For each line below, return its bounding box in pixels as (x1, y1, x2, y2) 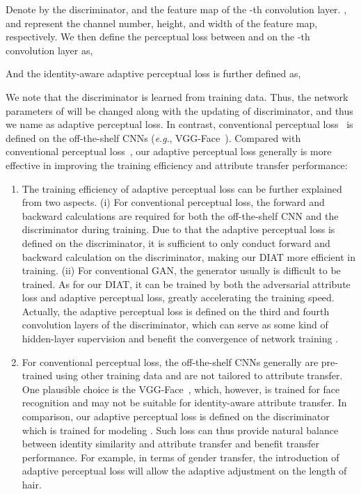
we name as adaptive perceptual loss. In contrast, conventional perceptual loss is (6, 117, 353, 132)
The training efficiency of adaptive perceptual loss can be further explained (22, 181, 342, 196)
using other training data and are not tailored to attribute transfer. (56, 368, 343, 383)
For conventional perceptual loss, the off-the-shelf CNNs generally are (22, 354, 319, 369)
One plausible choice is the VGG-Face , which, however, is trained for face (22, 381, 340, 396)
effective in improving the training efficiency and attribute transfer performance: (6, 157, 348, 172)
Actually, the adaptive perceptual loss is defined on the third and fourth (22, 303, 330, 318)
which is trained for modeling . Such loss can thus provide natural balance (22, 422, 339, 437)
